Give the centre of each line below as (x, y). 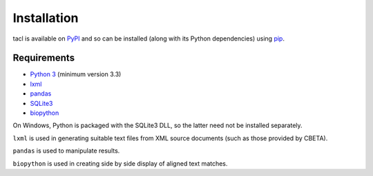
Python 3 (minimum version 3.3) (76, 74)
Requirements (44, 58)
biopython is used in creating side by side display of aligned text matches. (120, 163)
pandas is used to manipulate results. (66, 151)
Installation (46, 18)
